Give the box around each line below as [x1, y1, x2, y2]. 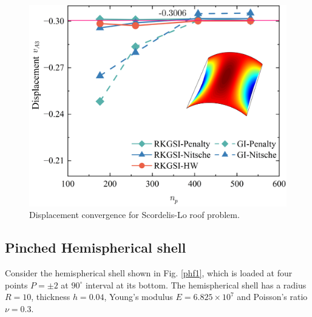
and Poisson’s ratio [237, 290, 308, 303]
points [5, 278, 28, 291]
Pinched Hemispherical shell [5, 238, 186, 257]
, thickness [31, 290, 70, 303]
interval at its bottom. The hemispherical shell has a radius [85, 278, 307, 291]
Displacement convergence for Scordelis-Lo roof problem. [29, 208, 240, 221]
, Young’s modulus [104, 290, 173, 303]
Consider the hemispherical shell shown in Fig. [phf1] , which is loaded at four [5, 267, 293, 279]
